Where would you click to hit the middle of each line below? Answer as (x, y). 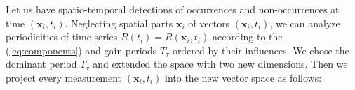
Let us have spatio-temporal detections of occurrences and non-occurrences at (173, 9)
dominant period (41, 64)
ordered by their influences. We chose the (261, 50)
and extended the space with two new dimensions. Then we (220, 64)
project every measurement (64, 77)
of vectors (209, 23)
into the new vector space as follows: (243, 77)
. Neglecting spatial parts (119, 23)
